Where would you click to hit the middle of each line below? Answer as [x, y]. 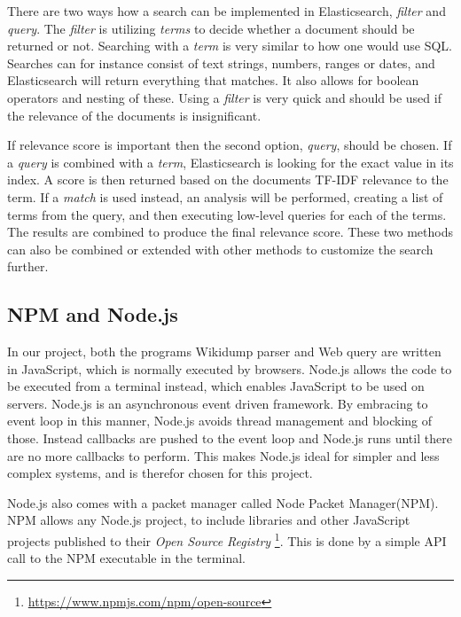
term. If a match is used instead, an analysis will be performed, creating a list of [225, 196]
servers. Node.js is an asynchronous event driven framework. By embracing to [218, 403]
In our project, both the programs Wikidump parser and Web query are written [224, 351]
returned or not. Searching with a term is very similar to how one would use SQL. [230, 46]
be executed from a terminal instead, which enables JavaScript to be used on [216, 386]
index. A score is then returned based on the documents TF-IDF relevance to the [228, 180]
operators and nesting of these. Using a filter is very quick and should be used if [224, 97]
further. [28, 266]
